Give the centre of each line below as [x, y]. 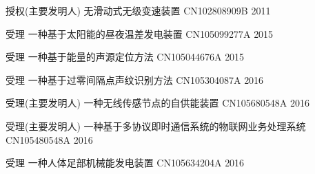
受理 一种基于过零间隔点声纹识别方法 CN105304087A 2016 [135, 79]
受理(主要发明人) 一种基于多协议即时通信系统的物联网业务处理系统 [156, 126]
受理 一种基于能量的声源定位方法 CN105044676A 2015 [125, 57]
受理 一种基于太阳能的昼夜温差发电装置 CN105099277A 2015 [140, 33]
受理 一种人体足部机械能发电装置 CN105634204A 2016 [125, 163]
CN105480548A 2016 [49, 139]
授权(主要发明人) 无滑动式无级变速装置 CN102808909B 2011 [138, 10]
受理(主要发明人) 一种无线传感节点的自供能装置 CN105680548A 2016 [158, 103]
